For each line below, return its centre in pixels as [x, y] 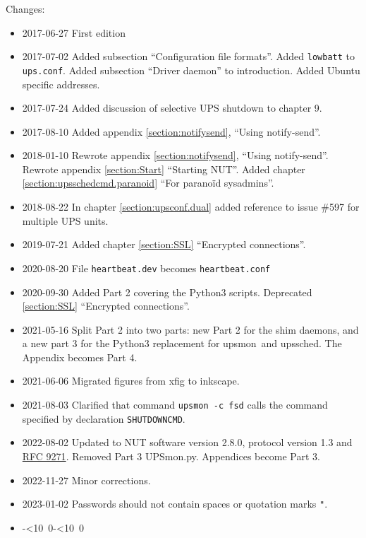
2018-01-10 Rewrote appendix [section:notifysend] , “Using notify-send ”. [175, 155]
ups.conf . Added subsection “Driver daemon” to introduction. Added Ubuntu [191, 70]
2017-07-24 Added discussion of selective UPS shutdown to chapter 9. [172, 108]
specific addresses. [61, 84]
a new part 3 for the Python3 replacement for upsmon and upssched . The [182, 343]
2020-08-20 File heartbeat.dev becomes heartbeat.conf [146, 268]
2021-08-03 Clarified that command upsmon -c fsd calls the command [175, 405]
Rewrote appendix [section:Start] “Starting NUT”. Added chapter [164, 169]
